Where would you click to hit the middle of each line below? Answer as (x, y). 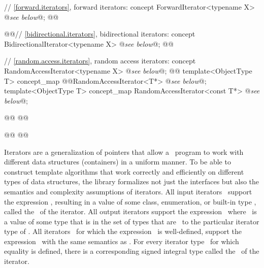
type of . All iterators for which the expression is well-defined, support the (123, 231)
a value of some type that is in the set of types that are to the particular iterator (132, 221)
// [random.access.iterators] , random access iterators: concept (100, 61)
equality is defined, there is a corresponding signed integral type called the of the (132, 251)
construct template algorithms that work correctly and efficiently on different (124, 171)
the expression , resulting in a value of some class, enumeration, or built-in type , (130, 201)
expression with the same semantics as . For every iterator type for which (122, 241)
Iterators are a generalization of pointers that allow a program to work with (124, 152)
